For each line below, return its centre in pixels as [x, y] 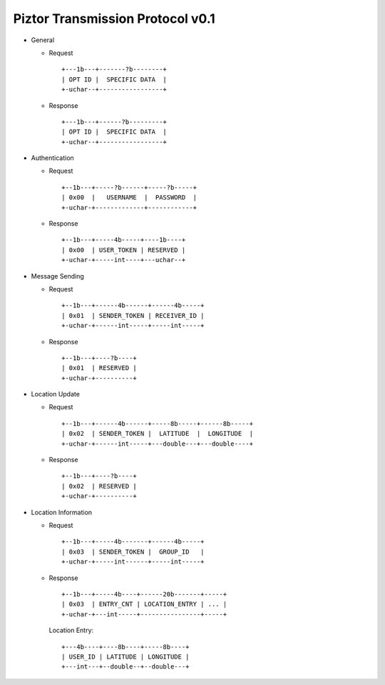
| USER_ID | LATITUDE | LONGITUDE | [125, 656]
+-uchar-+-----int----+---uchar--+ [124, 260]
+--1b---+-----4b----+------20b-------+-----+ [144, 594]
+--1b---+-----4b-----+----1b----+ [124, 240]
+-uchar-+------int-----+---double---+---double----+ [157, 444]
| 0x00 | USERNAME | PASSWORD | [129, 197]
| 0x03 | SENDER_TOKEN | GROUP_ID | [133, 551]
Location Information [62, 512]
